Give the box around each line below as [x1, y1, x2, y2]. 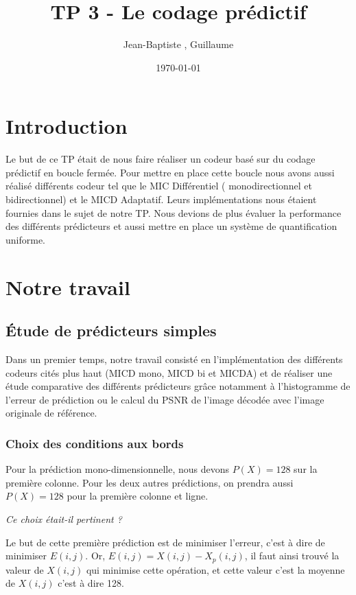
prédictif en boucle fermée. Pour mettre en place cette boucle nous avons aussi [5, 165, 335, 179]
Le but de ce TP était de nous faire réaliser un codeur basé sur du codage [5, 152, 316, 166]
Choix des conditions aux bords [5, 434, 184, 452]
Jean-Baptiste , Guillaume [123, 37, 234, 51]
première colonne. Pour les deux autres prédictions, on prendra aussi [5, 475, 294, 489]
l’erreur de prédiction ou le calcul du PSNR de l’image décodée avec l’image [5, 392, 324, 406]
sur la [294, 462, 318, 476]
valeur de [5, 562, 44, 576]
